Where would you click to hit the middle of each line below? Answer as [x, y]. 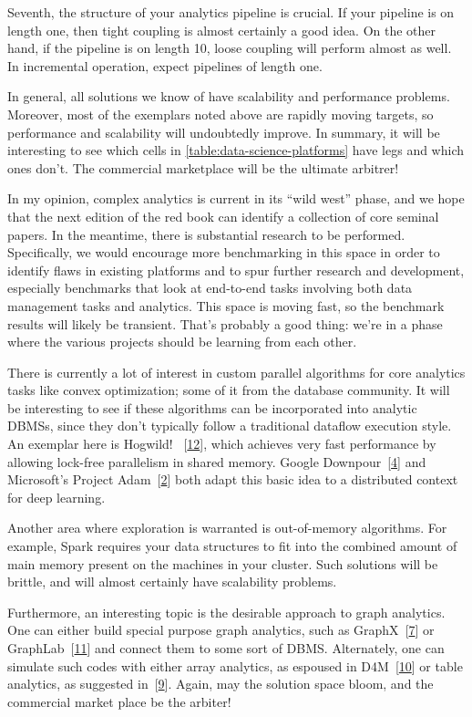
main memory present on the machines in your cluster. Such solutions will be [223, 563]
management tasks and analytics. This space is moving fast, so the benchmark [226, 305]
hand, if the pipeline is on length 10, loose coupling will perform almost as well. [230, 48]
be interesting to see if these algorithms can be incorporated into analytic [212, 407]
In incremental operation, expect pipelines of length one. [165, 65]
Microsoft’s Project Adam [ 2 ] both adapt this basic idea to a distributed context [233, 479]
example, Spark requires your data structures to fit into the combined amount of [232, 546]
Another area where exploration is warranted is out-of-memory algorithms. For [227, 528]
